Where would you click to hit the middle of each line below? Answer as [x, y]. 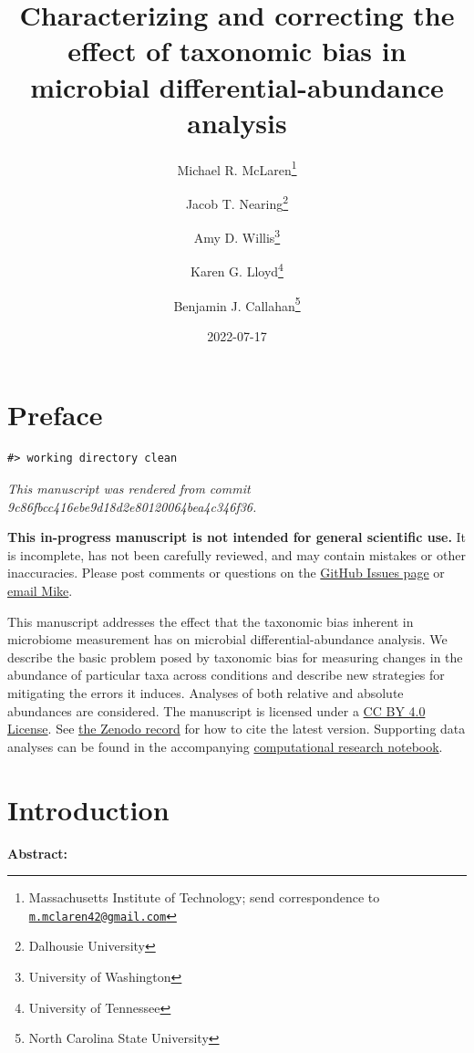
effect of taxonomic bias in [237, 51]
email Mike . [40, 591]
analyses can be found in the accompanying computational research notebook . [225, 746]
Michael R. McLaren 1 [237, 168]
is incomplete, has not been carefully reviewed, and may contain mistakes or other [237, 554]
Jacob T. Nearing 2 [237, 202]
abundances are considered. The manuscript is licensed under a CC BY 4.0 [216, 710]
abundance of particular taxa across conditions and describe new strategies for [226, 675]
